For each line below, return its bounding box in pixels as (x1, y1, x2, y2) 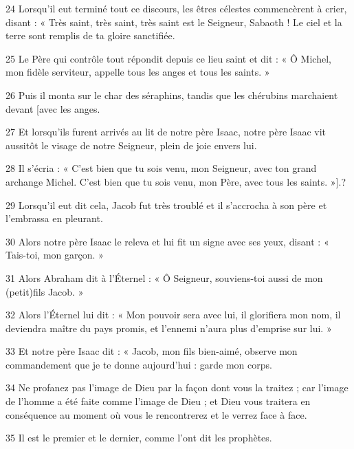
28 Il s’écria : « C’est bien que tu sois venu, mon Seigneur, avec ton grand (5, 161, 317, 175)
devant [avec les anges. (5, 101, 100, 116)
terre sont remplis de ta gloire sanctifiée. (5, 28, 175, 43)
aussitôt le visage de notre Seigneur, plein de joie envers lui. (5, 138, 257, 152)
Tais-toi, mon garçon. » (5, 248, 104, 262)
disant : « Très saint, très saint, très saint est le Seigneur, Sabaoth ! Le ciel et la (5, 14, 342, 29)
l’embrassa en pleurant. (5, 211, 103, 226)
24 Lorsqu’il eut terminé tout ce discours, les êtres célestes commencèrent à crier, (5, 1, 347, 15)
